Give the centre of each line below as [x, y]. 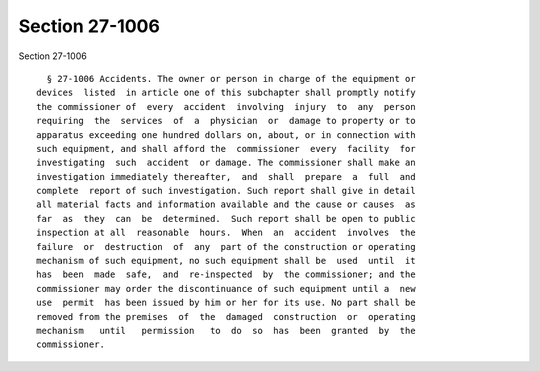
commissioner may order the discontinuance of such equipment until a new [226, 288]
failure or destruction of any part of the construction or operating [226, 246]
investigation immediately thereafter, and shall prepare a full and [226, 176]
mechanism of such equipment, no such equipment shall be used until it [226, 261]
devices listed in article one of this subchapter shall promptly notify [226, 93]
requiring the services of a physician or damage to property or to [226, 121]
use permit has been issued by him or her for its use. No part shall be [226, 303]
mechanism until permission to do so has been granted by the [226, 330]
